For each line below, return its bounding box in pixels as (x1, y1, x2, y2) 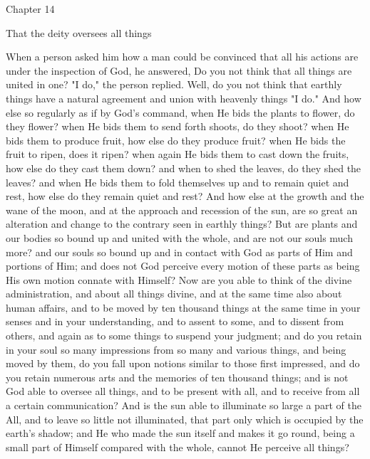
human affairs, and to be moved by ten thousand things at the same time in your (6, 300, 361, 315)
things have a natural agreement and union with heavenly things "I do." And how (6, 90, 361, 105)
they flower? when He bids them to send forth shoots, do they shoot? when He (6, 119, 349, 134)
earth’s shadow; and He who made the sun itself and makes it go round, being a (6, 426, 355, 440)
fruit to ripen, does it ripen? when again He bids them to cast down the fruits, (6, 147, 349, 162)
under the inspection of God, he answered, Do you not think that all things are (6, 63, 352, 78)
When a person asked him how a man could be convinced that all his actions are (6, 49, 359, 64)
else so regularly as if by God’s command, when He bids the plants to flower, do (6, 105, 355, 120)
